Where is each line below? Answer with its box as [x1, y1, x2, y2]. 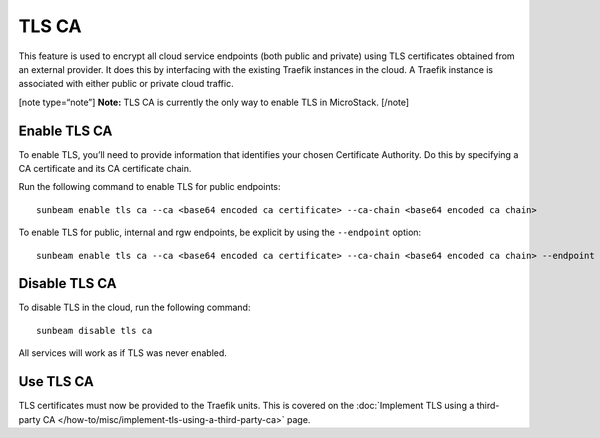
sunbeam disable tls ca [36, 325, 153, 336]
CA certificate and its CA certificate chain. [18, 163, 192, 175]
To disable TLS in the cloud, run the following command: [18, 301, 251, 314]
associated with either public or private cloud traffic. [18, 78, 234, 90]
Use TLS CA [18, 373, 94, 390]
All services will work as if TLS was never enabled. [18, 347, 227, 359]
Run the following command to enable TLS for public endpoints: [18, 181, 281, 193]
